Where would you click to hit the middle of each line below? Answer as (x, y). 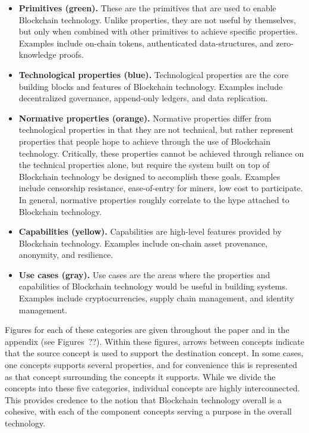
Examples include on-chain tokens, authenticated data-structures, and (146, 43)
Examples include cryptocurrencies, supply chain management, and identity (156, 298)
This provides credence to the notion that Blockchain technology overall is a (144, 399)
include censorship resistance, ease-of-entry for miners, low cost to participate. (161, 188)
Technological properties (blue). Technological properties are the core (154, 74)
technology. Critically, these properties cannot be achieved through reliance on (161, 153)
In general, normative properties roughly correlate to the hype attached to (154, 199)
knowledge (37, 54)
